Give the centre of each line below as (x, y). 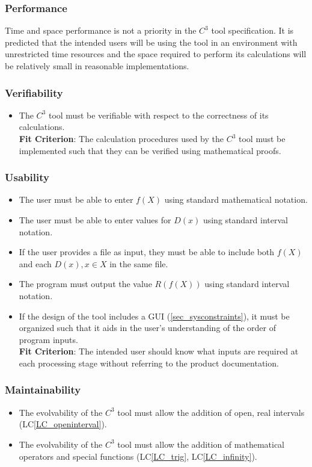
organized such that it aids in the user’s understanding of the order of (148, 328)
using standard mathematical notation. (236, 199)
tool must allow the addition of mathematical (201, 444)
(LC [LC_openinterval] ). (63, 424)
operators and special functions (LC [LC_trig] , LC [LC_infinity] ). (138, 456)
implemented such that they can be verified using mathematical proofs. (150, 150)
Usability (27, 177)
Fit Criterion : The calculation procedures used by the (121, 138)
